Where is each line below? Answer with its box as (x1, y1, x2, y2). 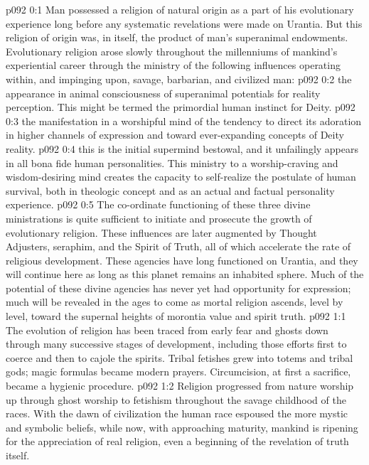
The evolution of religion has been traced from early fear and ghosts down (6, 322, 328, 337)
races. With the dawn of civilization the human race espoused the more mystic (6, 406, 348, 421)
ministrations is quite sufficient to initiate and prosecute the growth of (6, 210, 312, 225)
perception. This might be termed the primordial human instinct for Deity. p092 (6, 100, 355, 114)
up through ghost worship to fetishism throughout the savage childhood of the (6, 392, 346, 407)
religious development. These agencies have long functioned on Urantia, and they (6, 252, 358, 267)
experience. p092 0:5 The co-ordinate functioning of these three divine (6, 197, 311, 212)
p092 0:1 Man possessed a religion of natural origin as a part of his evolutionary (6, 2, 354, 16)
